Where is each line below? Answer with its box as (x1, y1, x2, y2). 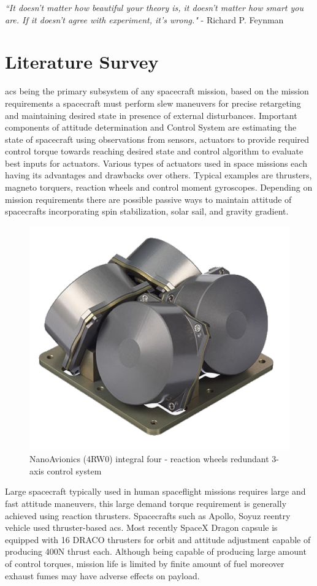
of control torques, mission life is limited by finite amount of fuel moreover (5, 557, 285, 569)
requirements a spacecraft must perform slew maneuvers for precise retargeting (5, 96, 301, 109)
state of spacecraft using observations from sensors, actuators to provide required (5, 132, 310, 145)
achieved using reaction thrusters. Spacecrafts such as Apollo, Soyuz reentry (5, 509, 291, 522)
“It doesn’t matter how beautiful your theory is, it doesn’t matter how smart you (5, 1, 304, 13)
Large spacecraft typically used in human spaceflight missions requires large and (5, 485, 306, 498)
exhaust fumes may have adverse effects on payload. (5, 569, 200, 582)
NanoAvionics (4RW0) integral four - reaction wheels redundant (29, 452, 269, 465)
